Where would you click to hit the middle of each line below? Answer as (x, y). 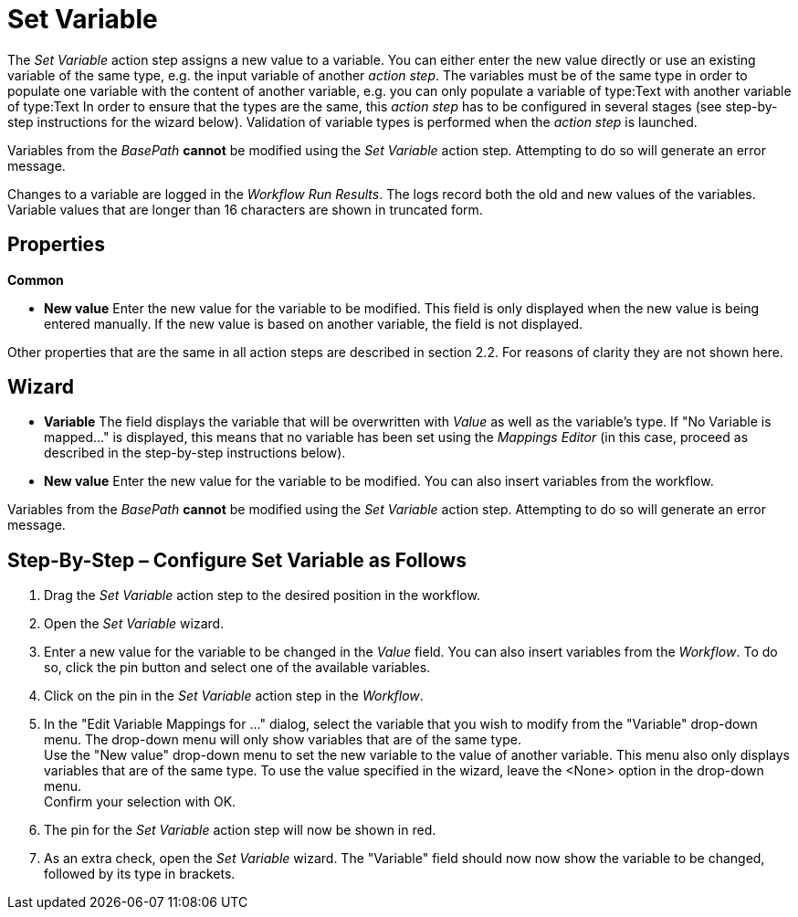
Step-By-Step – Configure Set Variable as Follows (237, 560)
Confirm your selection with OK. (140, 802)
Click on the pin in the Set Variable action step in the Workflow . (234, 696)
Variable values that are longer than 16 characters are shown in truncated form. (245, 209)
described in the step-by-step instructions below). (195, 453)
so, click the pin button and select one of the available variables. (237, 668)
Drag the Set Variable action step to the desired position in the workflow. (262, 596)
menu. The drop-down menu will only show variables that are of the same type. (283, 740)
